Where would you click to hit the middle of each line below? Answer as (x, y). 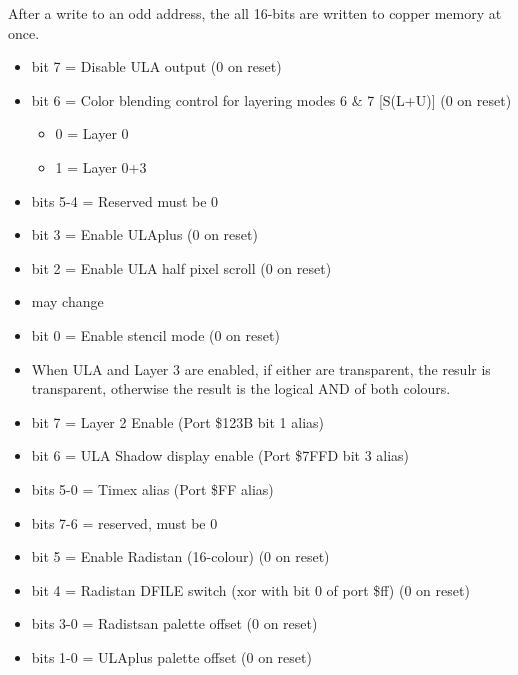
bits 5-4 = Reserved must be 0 (125, 200)
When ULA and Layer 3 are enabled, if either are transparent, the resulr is (261, 368)
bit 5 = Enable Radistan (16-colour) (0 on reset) (180, 556)
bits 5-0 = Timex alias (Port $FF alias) (152, 488)
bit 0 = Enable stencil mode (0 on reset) (155, 334)
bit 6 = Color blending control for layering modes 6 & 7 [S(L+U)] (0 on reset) (271, 99)
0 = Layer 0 (92, 133)
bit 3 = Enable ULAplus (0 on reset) (144, 234)
